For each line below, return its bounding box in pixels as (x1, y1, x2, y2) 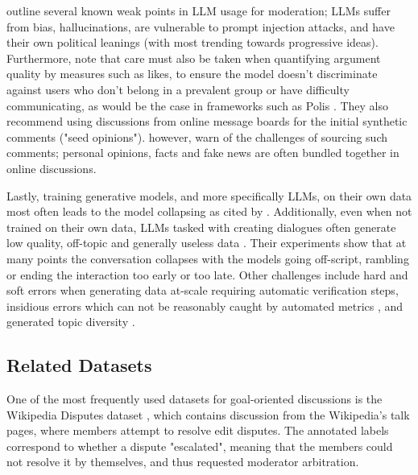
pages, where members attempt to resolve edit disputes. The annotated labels (6, 422, 389, 439)
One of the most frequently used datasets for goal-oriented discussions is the (6, 390, 383, 407)
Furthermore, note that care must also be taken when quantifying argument (6, 49, 381, 66)
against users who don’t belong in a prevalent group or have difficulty (6, 81, 350, 97)
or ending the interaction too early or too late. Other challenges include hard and (6, 266, 408, 283)
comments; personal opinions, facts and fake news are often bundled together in (6, 144, 399, 161)
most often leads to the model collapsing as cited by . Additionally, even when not (6, 203, 412, 220)
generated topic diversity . (6, 313, 135, 330)
